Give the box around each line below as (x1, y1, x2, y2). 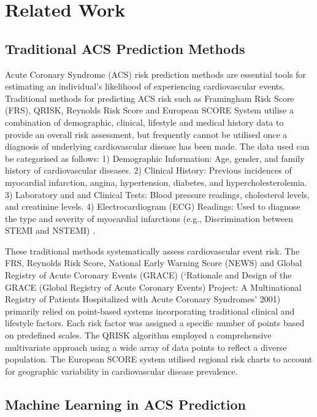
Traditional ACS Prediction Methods (5, 39, 245, 58)
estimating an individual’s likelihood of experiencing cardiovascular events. (5, 80, 285, 93)
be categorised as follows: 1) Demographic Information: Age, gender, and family (5, 151, 305, 164)
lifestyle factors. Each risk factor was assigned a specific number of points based (5, 316, 305, 329)
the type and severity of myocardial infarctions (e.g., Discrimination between (5, 212, 293, 224)
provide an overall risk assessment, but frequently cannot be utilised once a (5, 128, 288, 140)
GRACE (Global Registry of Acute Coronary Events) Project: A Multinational (5, 280, 302, 293)
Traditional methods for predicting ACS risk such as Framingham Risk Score (5, 91, 294, 104)
